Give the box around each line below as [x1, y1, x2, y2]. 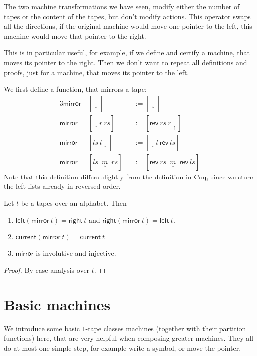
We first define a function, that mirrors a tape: [4, 84, 147, 94]
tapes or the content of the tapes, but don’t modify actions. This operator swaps [4, 11, 251, 21]
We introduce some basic [4, 323, 80, 333]
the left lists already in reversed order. [4, 181, 121, 191]
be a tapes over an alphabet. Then [21, 198, 127, 208]
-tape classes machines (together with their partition [85, 323, 246, 333]
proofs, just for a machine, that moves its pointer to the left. [4, 67, 189, 77]
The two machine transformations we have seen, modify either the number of [4, 1, 240, 11]
